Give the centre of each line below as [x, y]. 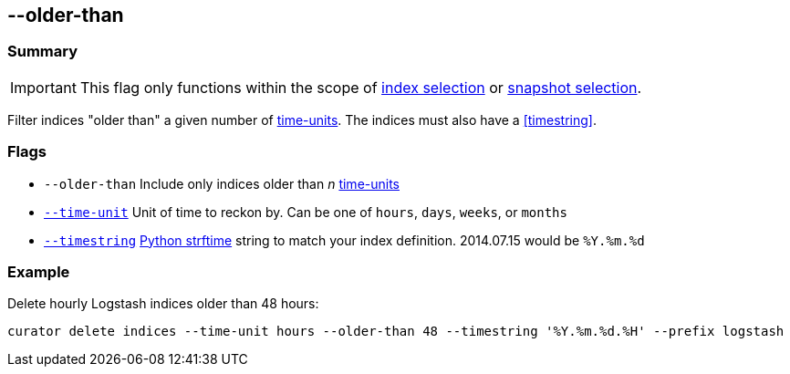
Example [39, 271]
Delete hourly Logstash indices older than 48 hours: [163, 304]
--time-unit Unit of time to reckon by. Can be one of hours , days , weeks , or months [306, 212]
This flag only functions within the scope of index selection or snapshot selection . [361, 87]
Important [43, 87]
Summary [43, 52]
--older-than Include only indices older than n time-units [222, 183]
